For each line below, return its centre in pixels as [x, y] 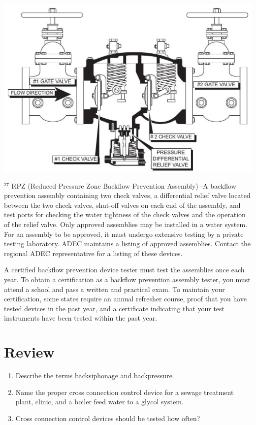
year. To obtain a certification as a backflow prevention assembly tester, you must [127, 279]
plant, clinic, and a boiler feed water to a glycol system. [99, 402]
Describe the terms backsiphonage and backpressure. [95, 376]
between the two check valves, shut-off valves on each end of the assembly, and [122, 205]
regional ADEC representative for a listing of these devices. [93, 253]
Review [29, 352]
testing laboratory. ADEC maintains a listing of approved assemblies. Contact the [128, 244]
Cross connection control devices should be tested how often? [108, 418]
